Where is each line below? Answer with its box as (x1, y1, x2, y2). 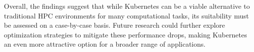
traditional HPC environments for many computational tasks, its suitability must (4, 10, 249, 20)
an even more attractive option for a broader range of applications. (4, 39, 206, 49)
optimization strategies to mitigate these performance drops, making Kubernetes (4, 29, 247, 39)
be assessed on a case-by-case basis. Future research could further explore (4, 20, 225, 30)
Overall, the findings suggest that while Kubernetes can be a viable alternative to (4, 1, 250, 11)
